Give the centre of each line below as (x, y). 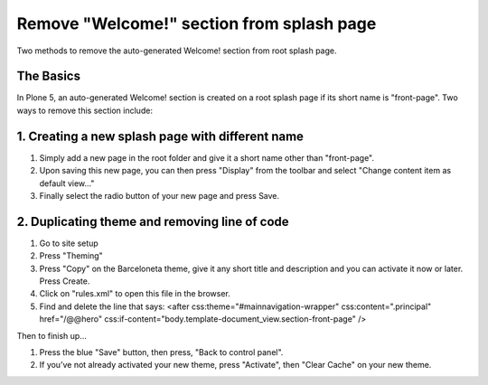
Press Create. (65, 281)
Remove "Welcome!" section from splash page (197, 23)
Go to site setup (69, 243)
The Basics (49, 76)
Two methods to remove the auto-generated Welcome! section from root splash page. (177, 51)
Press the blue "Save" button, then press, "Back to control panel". (161, 352)
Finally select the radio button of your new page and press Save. (160, 195)
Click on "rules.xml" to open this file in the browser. (135, 294)
